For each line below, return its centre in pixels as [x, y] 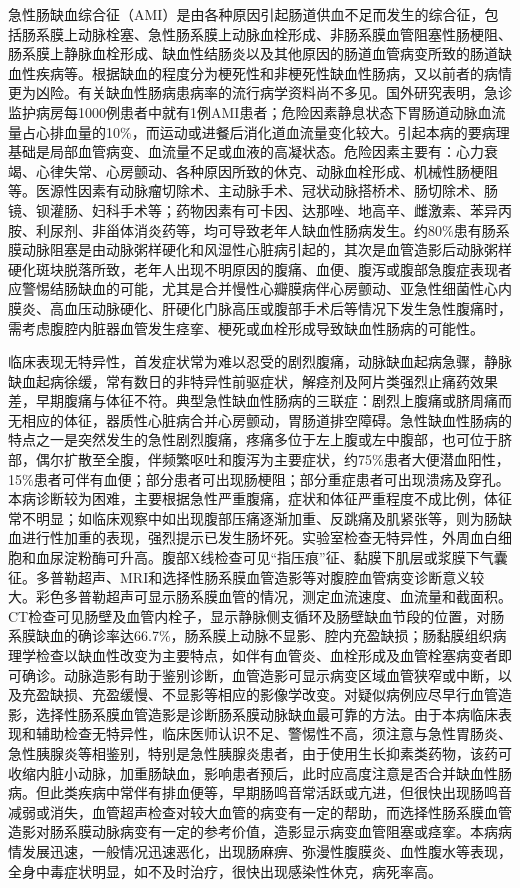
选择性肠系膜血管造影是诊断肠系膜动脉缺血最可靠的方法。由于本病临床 [266, 713]
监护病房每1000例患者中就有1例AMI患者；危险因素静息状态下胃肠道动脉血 [250, 111]
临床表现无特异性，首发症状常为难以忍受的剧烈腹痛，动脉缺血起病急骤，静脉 [260, 361]
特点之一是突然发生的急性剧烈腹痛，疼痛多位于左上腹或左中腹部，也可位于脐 [260, 439]
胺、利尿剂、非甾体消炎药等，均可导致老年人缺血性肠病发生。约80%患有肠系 [259, 229]
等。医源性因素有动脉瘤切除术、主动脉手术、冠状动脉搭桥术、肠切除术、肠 [253, 190]
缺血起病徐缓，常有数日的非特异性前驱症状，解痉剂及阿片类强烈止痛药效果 [253, 380]
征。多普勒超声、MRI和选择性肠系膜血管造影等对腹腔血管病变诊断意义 [239, 576]
